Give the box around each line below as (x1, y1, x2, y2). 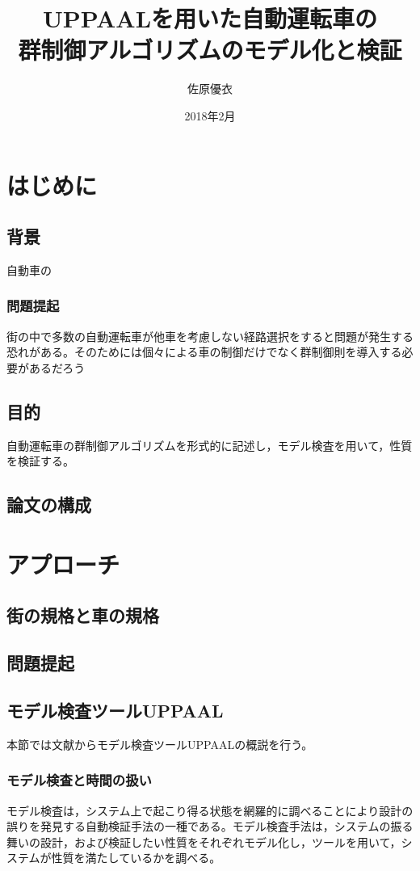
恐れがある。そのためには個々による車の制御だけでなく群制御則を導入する (6, 343, 402, 360)
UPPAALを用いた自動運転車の (42, 2, 378, 35)
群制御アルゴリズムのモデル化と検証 (18, 33, 402, 66)
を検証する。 (6, 452, 74, 469)
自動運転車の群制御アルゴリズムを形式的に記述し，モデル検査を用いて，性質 (6, 436, 413, 453)
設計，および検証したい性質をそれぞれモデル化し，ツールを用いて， (40, 833, 401, 850)
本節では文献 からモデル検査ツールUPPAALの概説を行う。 (6, 735, 313, 752)
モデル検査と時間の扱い (6, 770, 152, 790)
